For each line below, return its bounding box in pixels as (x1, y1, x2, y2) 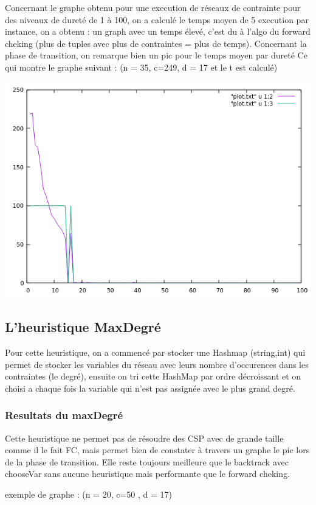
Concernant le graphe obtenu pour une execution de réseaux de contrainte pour (5, 1, 301, 13)
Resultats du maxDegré (5, 408, 123, 423)
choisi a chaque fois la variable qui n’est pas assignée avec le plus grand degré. (5, 381, 295, 394)
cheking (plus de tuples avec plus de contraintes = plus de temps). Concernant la (5, 37, 307, 49)
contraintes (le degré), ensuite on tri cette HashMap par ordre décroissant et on (5, 370, 301, 383)
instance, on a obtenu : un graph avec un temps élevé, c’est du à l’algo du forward (5, 25, 311, 38)
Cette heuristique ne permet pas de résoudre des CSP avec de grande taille (5, 431, 284, 444)
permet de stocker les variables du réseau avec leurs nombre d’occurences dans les (5, 358, 309, 370)
